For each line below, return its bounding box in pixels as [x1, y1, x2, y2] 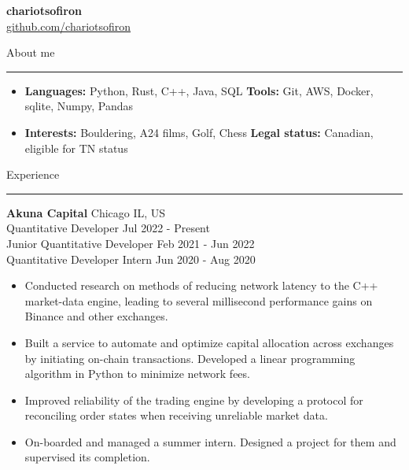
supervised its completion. [24, 449, 150, 465]
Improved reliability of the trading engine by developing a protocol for [24, 391, 363, 408]
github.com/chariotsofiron [6, 17, 131, 34]
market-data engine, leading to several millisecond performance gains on [24, 292, 373, 309]
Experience [6, 166, 60, 183]
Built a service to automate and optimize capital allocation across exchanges [24, 334, 394, 350]
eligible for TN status [24, 139, 128, 156]
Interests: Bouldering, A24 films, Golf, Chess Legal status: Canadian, [24, 124, 374, 140]
